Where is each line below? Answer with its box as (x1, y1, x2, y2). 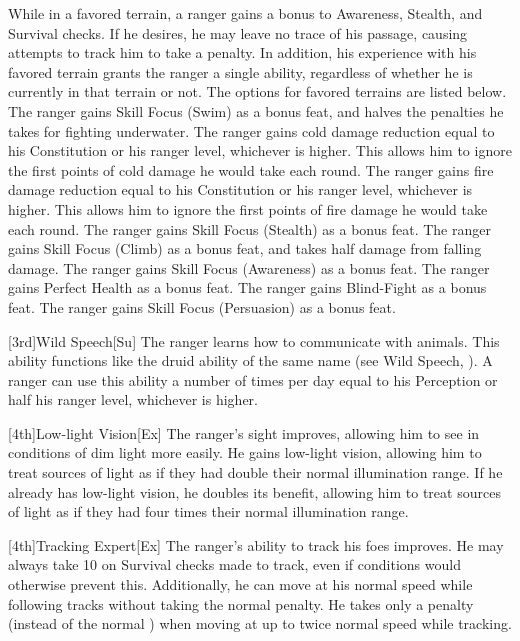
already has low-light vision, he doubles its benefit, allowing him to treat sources (8, 481, 501, 502)
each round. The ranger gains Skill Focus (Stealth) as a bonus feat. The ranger (8, 218, 491, 239)
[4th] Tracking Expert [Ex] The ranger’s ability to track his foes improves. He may (8, 534, 504, 555)
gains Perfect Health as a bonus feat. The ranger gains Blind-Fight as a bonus (8, 277, 487, 298)
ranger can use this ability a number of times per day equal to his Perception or (8, 369, 498, 390)
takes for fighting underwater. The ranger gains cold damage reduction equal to (8, 120, 495, 141)
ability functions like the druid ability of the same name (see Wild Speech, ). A (8, 350, 493, 371)
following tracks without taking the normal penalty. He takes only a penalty (8, 593, 474, 614)
